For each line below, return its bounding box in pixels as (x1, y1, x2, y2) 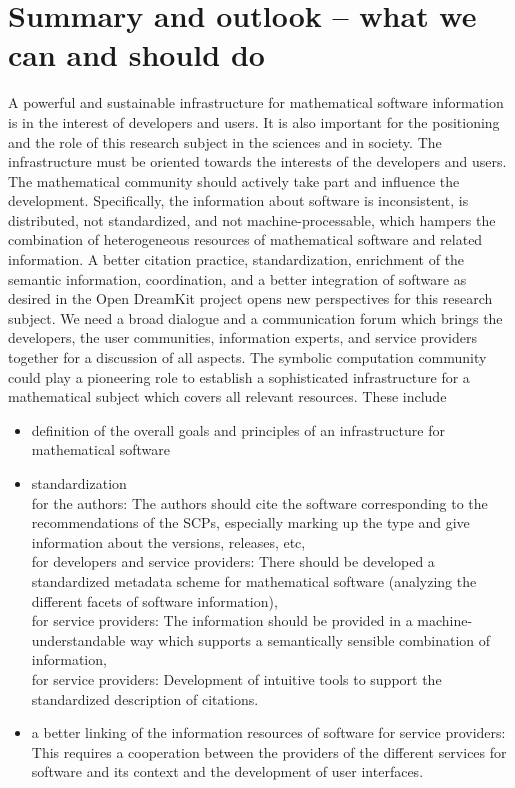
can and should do (8, 34, 265, 75)
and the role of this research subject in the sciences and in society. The (8, 131, 442, 152)
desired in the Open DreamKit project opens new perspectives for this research (8, 288, 493, 309)
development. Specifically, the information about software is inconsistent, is (8, 190, 469, 211)
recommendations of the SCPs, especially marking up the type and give (31, 512, 470, 533)
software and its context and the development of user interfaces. (31, 761, 424, 782)
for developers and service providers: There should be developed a (31, 551, 435, 572)
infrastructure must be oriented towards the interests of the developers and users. (8, 151, 507, 172)
